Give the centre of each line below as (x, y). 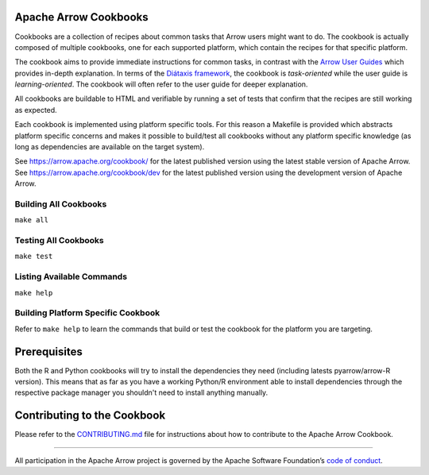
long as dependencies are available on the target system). (110, 147)
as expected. (36, 110)
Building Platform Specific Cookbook (87, 313)
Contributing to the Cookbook (90, 416)
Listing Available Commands (71, 276)
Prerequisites (48, 351)
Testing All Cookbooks (60, 241)
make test (34, 257)
